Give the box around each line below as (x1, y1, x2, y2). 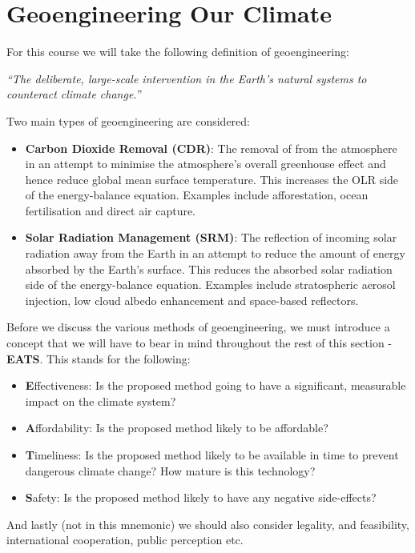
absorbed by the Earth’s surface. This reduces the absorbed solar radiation (25, 260, 393, 277)
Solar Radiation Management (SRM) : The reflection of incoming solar (25, 229, 397, 246)
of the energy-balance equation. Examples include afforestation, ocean (25, 186, 369, 203)
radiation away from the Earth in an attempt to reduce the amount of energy (25, 245, 405, 262)
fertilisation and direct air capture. (25, 202, 196, 218)
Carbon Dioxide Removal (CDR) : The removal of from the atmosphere (25, 139, 397, 156)
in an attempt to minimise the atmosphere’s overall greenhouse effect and (25, 155, 386, 172)
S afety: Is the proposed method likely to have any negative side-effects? (25, 489, 377, 506)
